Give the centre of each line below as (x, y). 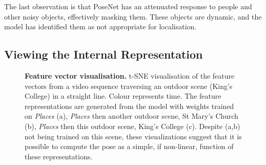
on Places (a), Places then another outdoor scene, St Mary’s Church (131, 116)
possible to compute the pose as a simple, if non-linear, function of (129, 146)
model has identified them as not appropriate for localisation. (100, 26)
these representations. (59, 156)
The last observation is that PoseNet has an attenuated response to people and (128, 6)
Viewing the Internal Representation (104, 54)
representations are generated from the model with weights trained (129, 106)
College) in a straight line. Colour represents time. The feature (123, 96)
